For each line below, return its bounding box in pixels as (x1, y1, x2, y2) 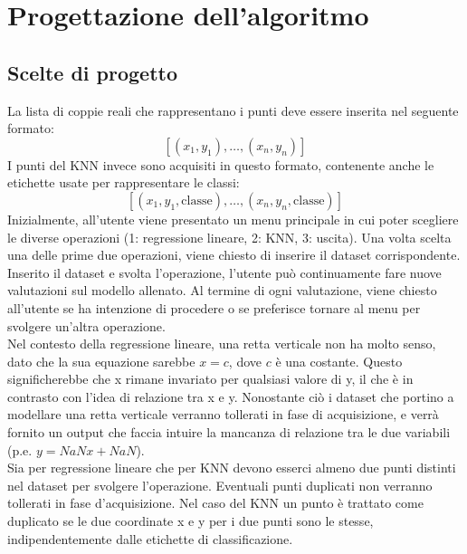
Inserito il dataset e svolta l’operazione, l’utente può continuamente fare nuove (7, 263, 442, 282)
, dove (228, 351, 262, 370)
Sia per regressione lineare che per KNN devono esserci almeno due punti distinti (7, 458, 456, 477)
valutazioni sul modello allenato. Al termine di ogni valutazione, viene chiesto (7, 281, 437, 300)
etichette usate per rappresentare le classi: (7, 173, 240, 192)
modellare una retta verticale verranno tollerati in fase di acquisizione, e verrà (7, 405, 439, 424)
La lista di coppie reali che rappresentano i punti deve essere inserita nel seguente (7, 100, 459, 119)
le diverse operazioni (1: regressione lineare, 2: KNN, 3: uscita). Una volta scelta (7, 227, 452, 246)
